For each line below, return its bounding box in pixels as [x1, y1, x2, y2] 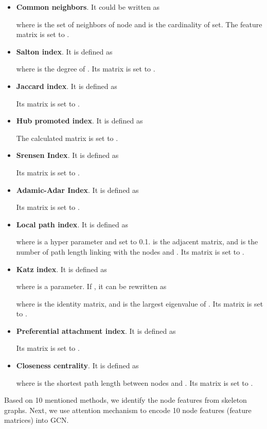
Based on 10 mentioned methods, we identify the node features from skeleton [4, 395, 247, 405]
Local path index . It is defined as [16, 219, 128, 229]
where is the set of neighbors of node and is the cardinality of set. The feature [16, 19, 262, 29]
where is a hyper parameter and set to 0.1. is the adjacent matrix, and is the [16, 236, 258, 247]
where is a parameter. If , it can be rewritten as [16, 281, 167, 292]
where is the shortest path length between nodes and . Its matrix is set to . [16, 377, 253, 388]
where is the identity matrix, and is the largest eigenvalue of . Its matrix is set [16, 298, 263, 309]
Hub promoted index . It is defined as [16, 115, 143, 126]
